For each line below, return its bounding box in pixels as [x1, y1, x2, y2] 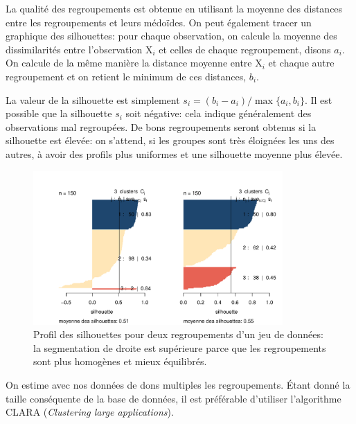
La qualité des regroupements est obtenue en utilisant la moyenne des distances [6, 1, 343, 15]
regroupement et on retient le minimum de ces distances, [6, 69, 247, 83]
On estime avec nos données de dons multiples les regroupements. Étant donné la [6, 377, 350, 391]
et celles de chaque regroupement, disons [159, 42, 331, 56]
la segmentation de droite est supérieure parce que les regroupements [33, 340, 326, 355]
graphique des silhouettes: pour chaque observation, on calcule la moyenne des [6, 28, 337, 43]
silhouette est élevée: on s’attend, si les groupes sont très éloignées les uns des [6, 133, 335, 148]
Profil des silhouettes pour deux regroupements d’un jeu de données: [33, 327, 323, 342]
